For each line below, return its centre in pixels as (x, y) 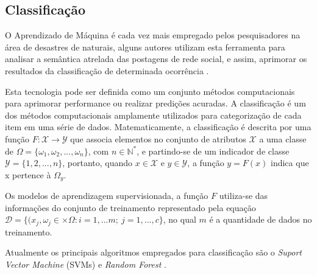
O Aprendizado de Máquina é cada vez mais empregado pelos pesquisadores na (153, 35)
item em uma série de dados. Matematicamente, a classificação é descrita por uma (158, 127)
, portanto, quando (98, 163)
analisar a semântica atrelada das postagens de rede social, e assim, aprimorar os (156, 59)
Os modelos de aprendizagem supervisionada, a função (107, 196)
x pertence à (28, 174)
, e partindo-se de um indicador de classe (213, 151)
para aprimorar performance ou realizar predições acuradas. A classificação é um (155, 103)
